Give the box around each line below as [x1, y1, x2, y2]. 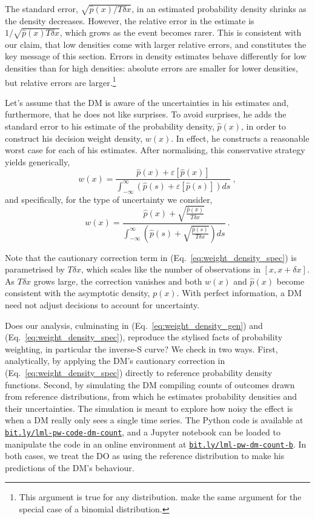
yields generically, [5, 155, 70, 168]
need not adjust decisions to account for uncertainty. [5, 298, 200, 311]
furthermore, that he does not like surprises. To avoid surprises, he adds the [5, 108, 287, 121]
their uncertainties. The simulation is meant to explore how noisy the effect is [5, 402, 293, 414]
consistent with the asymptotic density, [5, 286, 150, 299]
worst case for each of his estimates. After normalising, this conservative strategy [5, 144, 305, 156]
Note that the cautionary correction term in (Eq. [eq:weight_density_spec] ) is [5, 251, 297, 263]
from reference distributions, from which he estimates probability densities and [5, 390, 297, 403]
